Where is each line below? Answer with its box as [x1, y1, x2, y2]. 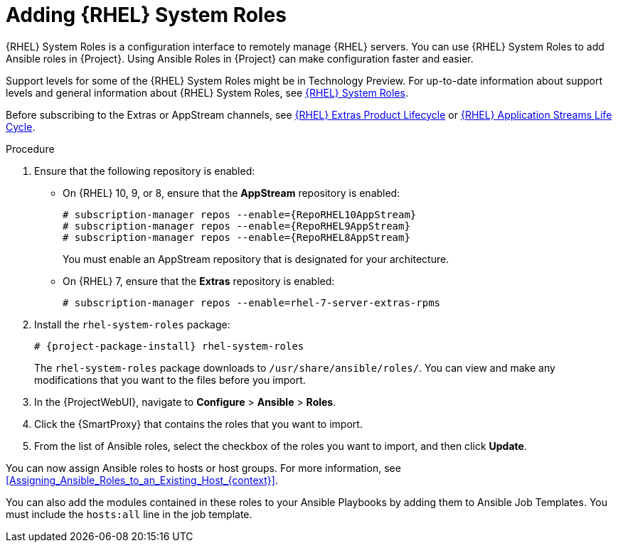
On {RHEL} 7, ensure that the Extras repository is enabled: [63, 274, 335, 287]
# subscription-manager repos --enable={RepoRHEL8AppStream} [63, 231, 410, 243]
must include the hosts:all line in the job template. [6, 507, 252, 520]
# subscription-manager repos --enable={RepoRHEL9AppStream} [63, 220, 410, 232]
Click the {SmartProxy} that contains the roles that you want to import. [34, 417, 363, 430]
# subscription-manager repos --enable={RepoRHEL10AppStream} [63, 208, 417, 220]
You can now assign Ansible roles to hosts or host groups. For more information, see [6, 461, 401, 474]
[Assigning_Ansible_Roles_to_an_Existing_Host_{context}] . [6, 473, 278, 486]
